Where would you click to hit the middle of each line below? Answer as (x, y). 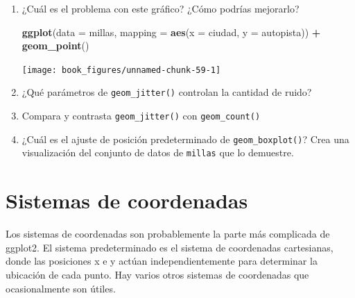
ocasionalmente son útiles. (61, 288)
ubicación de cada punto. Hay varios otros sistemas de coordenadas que (157, 274)
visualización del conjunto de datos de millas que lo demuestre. (158, 152)
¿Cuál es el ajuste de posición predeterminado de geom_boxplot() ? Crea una (185, 139)
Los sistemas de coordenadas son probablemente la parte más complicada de (168, 234)
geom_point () (55, 45)
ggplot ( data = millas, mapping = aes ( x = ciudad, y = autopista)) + (171, 32)
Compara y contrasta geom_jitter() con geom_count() (141, 116)
